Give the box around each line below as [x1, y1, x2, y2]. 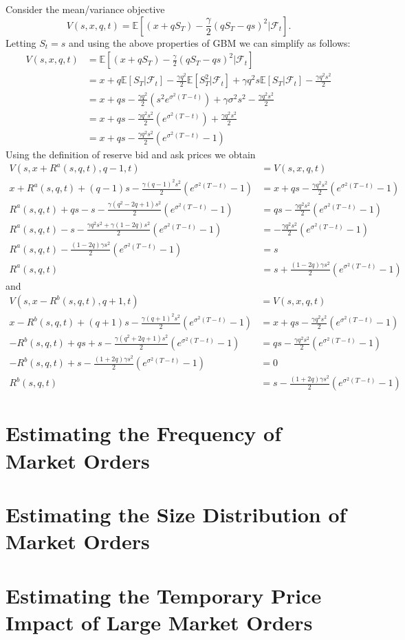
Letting [6, 35, 36, 50]
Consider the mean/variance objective [6, 2, 165, 16]
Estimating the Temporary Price [6, 581, 322, 609]
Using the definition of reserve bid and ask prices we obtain [6, 147, 256, 161]
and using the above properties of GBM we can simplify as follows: [69, 35, 351, 50]
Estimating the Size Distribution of [6, 500, 347, 529]
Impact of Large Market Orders [6, 608, 313, 636]
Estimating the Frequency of [6, 419, 281, 447]
